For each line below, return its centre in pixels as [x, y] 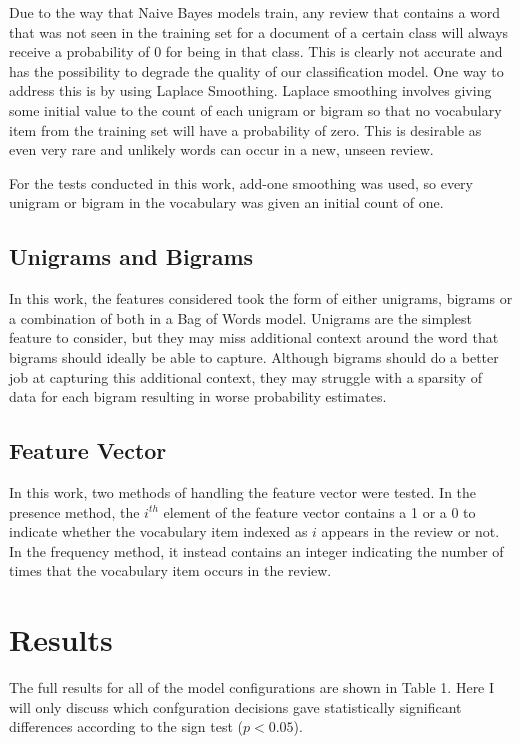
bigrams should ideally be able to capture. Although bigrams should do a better [254, 356]
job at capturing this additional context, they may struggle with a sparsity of [245, 376]
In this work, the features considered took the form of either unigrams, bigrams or [261, 298]
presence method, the [74, 511]
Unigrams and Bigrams [131, 256]
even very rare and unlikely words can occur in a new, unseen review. [221, 149]
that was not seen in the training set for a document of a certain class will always [259, 31]
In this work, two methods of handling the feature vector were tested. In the [243, 491]
